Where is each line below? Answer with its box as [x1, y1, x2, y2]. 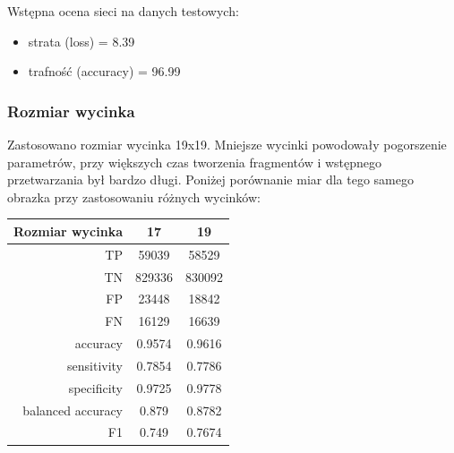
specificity [68, 378, 124, 397]
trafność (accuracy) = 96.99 [28, 62, 181, 81]
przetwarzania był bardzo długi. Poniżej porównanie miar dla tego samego [7, 170, 414, 189]
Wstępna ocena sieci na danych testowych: [7, 2, 239, 20]
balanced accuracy [22, 400, 124, 419]
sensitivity [67, 355, 124, 374]
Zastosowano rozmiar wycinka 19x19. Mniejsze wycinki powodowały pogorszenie [7, 135, 447, 153]
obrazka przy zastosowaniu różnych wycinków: [7, 187, 261, 206]
